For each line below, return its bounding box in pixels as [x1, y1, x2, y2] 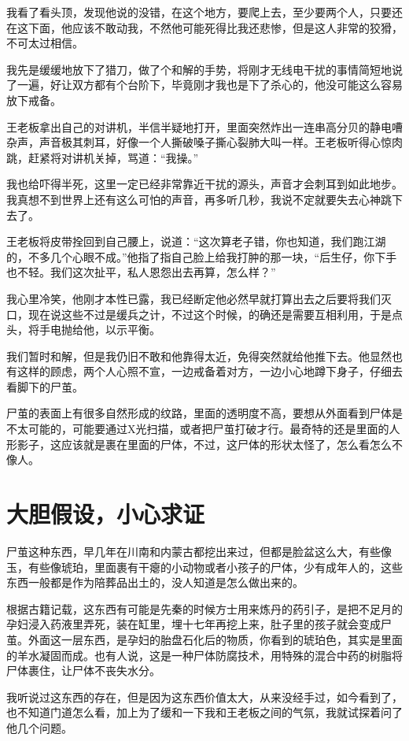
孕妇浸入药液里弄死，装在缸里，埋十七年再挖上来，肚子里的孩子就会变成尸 [6, 616, 392, 632]
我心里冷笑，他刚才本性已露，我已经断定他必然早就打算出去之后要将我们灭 [6, 290, 392, 306]
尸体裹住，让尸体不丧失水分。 [6, 662, 160, 679]
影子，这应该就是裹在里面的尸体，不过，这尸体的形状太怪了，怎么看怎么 [17, 435, 392, 452]
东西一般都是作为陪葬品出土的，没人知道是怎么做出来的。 [6, 574, 304, 591]
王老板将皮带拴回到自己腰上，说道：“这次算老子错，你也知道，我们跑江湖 [6, 233, 386, 250]
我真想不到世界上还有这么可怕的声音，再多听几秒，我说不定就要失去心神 [6, 191, 381, 207]
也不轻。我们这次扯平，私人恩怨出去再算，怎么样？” [6, 264, 276, 280]
